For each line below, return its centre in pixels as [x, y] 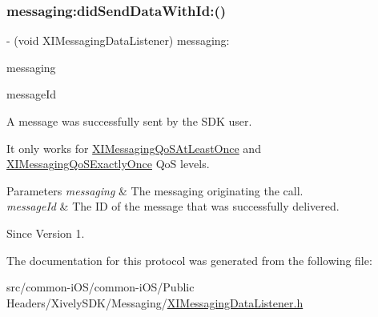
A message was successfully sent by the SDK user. [129, 121]
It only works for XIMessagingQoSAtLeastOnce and [134, 148]
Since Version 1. [46, 233]
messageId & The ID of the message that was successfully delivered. [173, 206]
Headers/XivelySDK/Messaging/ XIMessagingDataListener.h [155, 302]
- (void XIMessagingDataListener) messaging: [118, 40]
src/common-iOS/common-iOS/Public [101, 287]
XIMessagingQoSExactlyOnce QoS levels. [108, 164]
